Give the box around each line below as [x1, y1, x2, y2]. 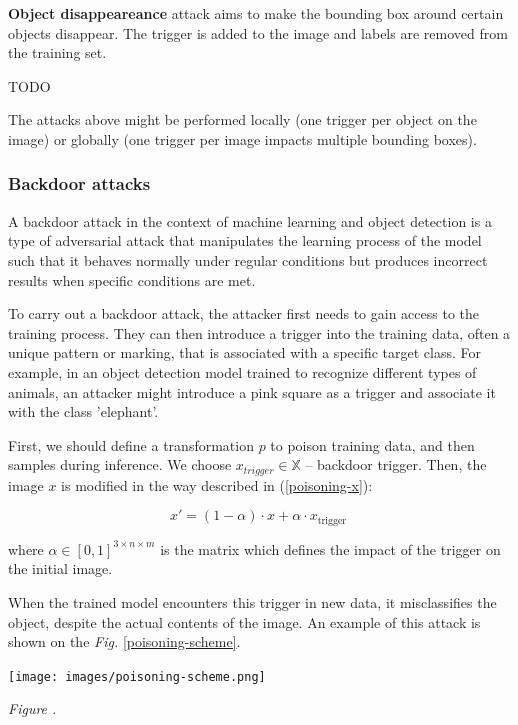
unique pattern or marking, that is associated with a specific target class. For [8, 342, 481, 363]
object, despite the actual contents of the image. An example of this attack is [8, 611, 481, 632]
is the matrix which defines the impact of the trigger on [160, 538, 501, 559]
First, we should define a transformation [8, 434, 254, 455]
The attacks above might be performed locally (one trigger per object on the [8, 109, 477, 130]
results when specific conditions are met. [8, 269, 256, 290]
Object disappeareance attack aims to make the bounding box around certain [8, 3, 504, 23]
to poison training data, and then [270, 434, 475, 455]
